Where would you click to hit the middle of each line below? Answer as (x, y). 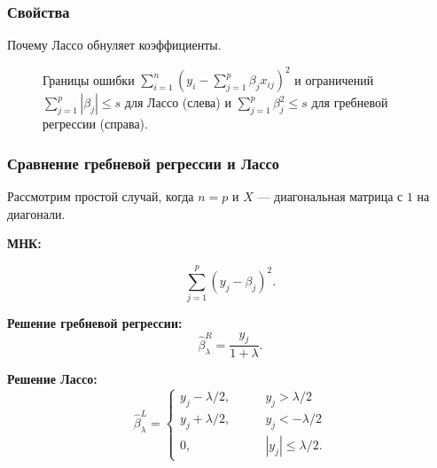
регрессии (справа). (95, 124)
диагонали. (36, 213)
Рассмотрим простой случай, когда (101, 196)
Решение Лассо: (52, 379)
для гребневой (350, 102)
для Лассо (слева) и (178, 102)
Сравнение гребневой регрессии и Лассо (143, 163)
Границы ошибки (89, 79)
